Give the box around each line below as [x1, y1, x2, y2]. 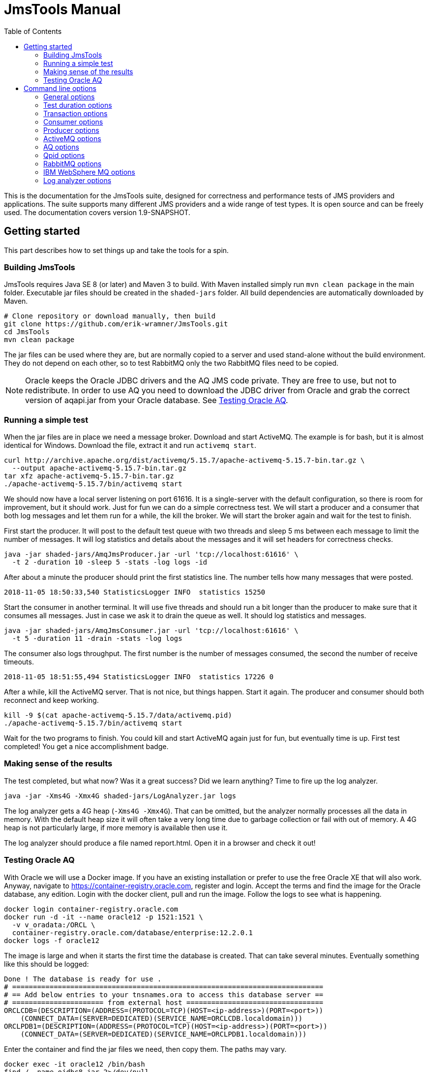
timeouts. [4, 658, 34, 666]
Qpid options [43, 151, 85, 159]
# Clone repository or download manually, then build [4, 312, 215, 320]
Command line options [24, 84, 96, 93]
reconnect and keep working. [4, 696, 99, 705]
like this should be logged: [4, 959, 89, 968]
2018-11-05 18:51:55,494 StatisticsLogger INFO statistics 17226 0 [4, 673, 274, 681]
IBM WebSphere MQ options [43, 167, 135, 176]
